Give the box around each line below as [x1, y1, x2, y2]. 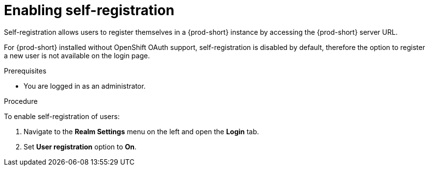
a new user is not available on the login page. [4, 51, 150, 60]
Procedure [4, 97, 38, 105]
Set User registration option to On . [24, 142, 137, 151]
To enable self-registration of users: [4, 112, 120, 121]
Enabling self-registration [4, 2, 175, 19]
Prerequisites [4, 66, 47, 75]
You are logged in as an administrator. [24, 81, 146, 90]
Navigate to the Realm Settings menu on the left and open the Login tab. [24, 127, 259, 136]
